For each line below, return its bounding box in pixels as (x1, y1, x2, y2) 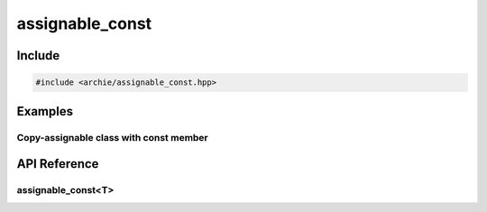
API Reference (16, 156, 99, 171)
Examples (16, 104, 74, 119)
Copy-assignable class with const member (16, 131, 209, 143)
